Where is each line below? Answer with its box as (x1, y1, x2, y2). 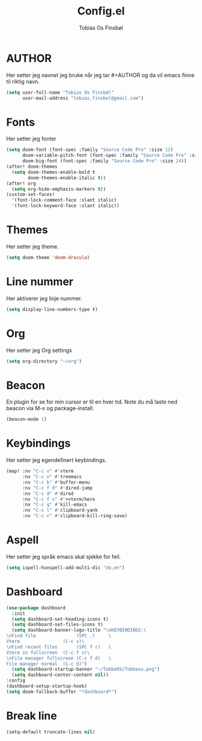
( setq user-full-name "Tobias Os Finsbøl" (6, 89, 114, 96)
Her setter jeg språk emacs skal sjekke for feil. (6, 553, 121, 560)
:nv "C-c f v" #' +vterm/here (22, 496, 96, 502)
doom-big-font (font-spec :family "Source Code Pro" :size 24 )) (22, 158, 187, 164)
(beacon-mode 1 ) (6, 416, 47, 422)
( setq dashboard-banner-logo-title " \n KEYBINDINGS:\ (11, 627, 147, 633)
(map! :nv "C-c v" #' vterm (6, 468, 74, 475)
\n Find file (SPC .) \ (6, 633, 112, 639)
